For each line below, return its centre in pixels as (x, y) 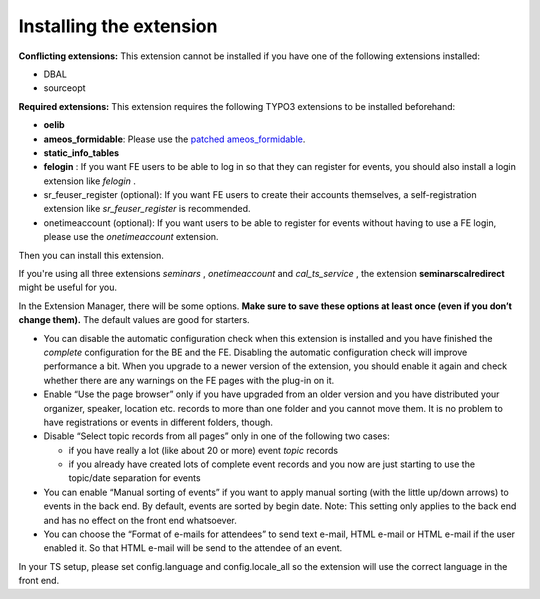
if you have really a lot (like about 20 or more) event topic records (203, 450)
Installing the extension (118, 26)
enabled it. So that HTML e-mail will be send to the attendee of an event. (193, 548)
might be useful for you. (68, 287)
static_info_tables (81, 152)
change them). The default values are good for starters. (134, 320)
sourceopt (64, 88)
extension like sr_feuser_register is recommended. (147, 209)
